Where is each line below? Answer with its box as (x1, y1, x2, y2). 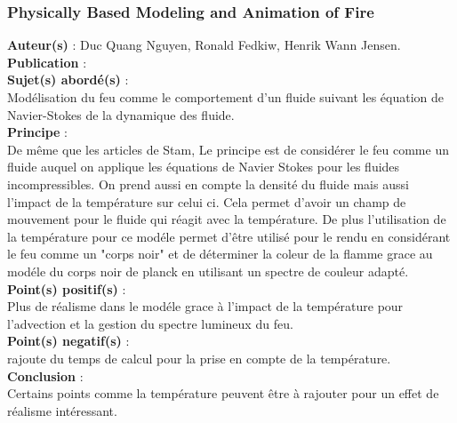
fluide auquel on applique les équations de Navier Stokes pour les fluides (7, 157, 400, 176)
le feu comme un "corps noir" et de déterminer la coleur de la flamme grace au (7, 244, 433, 263)
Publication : (7, 52, 87, 71)
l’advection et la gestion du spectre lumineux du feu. (7, 314, 293, 332)
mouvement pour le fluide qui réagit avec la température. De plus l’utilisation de (7, 210, 446, 228)
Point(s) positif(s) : (7, 279, 126, 298)
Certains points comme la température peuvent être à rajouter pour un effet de (7, 384, 439, 403)
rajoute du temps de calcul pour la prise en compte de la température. (7, 348, 391, 367)
